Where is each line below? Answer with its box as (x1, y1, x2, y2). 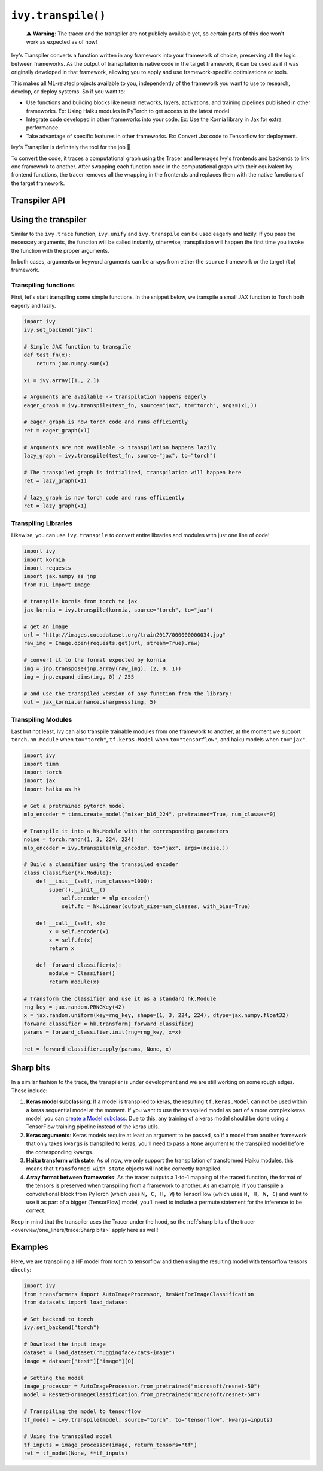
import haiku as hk (23, 785, 81, 792)
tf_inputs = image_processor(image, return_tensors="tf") (23, 1441, 197, 1448)
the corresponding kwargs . (26, 1148, 94, 1155)
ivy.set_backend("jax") (23, 326, 94, 334)
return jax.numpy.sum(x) (36, 360, 109, 367)
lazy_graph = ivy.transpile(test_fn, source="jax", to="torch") (23, 452, 217, 459)
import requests (23, 564, 72, 571)
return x (48, 945, 75, 952)
